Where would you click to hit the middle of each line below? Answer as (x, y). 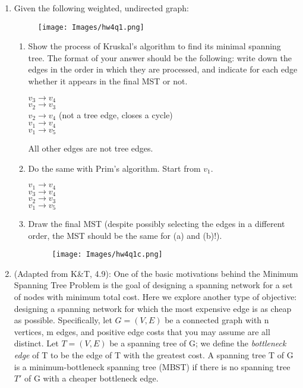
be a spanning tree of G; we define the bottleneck (198, 343)
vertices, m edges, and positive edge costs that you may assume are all (142, 331)
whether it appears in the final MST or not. (108, 81)
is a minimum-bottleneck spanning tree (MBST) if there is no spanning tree (152, 366)
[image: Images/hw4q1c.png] (107, 255)
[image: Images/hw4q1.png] (91, 27)
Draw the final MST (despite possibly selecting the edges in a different (157, 224)
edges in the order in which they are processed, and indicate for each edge (163, 69)
